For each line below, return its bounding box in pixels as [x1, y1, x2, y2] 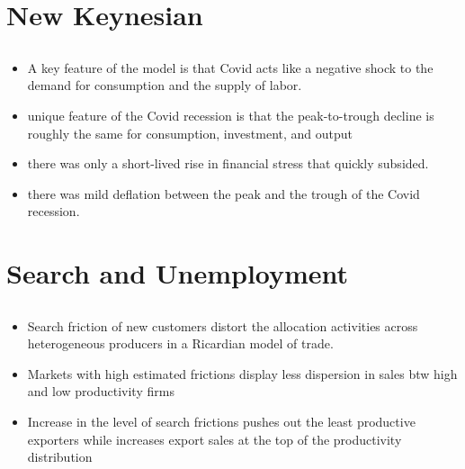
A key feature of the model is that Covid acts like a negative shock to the [27, 58, 434, 77]
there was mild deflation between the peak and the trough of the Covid [27, 184, 420, 203]
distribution [27, 447, 93, 466]
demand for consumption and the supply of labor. [27, 76, 302, 95]
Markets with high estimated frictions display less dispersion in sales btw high [27, 364, 458, 383]
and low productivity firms [27, 382, 174, 401]
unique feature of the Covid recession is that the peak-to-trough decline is [27, 105, 434, 124]
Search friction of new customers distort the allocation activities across [27, 316, 418, 335]
